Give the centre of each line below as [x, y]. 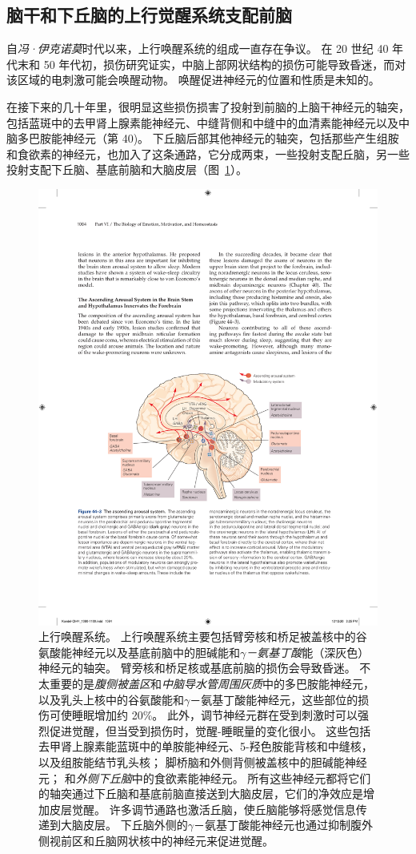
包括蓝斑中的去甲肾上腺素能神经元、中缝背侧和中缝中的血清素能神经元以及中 [208, 122]
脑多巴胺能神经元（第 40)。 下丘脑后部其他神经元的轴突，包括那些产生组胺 [203, 138]
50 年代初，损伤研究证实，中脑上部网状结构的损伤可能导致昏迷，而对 [225, 64]
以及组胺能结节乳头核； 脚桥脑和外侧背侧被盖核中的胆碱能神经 [203, 762]
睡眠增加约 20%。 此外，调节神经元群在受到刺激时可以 [214, 715]
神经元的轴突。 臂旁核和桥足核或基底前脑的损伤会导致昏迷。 [197, 668]
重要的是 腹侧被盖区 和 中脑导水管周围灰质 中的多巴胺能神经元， [212, 684]
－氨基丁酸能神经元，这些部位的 [274, 699]
